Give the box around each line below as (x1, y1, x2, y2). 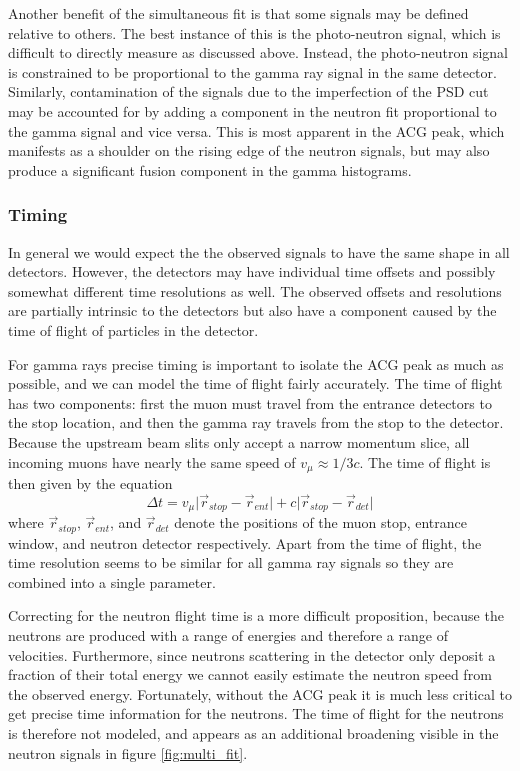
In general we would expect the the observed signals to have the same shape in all (8, 241, 510, 262)
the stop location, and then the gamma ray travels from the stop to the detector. (8, 412, 504, 433)
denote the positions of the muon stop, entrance (174, 512, 468, 533)
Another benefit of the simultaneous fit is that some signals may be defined (8, 3, 469, 23)
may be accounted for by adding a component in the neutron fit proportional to (8, 100, 497, 121)
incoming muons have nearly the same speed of (8, 451, 296, 472)
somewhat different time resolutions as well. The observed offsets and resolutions (8, 280, 502, 301)
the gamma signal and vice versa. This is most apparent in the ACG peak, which (8, 120, 505, 141)
